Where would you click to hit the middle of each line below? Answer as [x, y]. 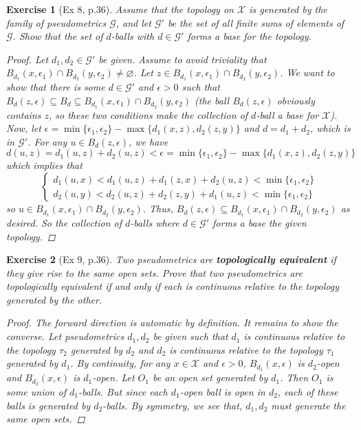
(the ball [212, 100]
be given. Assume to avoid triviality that [183, 59]
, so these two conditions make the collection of [148, 114]
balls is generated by [48, 405]
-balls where [155, 222]
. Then [294, 377]
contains [24, 114]
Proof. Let [28, 59]
